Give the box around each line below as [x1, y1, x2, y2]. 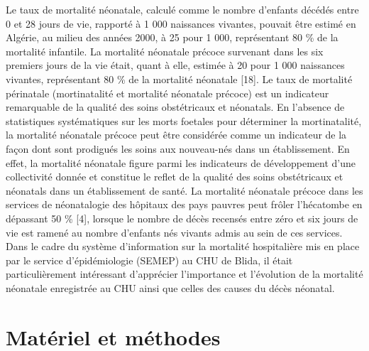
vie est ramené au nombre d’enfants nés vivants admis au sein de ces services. [6, 225, 343, 239]
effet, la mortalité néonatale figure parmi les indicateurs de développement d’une [6, 155, 356, 170]
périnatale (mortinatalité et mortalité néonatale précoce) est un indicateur [6, 85, 329, 100]
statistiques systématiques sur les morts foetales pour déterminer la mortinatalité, [6, 113, 362, 128]
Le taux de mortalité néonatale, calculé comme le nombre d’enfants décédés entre [6, 2, 359, 16]
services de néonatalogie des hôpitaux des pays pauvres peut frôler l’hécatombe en [6, 197, 363, 212]
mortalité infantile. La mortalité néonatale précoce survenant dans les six [6, 43, 324, 58]
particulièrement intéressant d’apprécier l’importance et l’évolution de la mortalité [6, 266, 363, 281]
